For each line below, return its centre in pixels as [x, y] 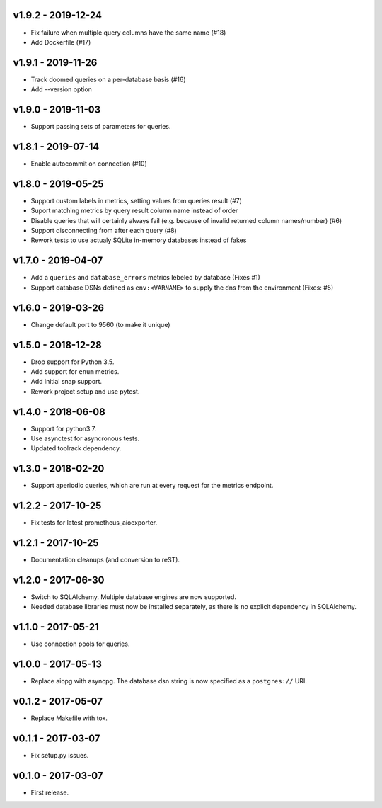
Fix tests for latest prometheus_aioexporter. [94, 523]
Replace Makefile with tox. [69, 718]
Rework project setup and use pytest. [85, 391]
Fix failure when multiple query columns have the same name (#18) [128, 33]
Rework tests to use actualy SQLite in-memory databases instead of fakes [139, 240]
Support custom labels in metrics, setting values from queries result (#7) [136, 200]
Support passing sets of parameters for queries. [101, 127]
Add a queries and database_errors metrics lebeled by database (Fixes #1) [146, 278]
